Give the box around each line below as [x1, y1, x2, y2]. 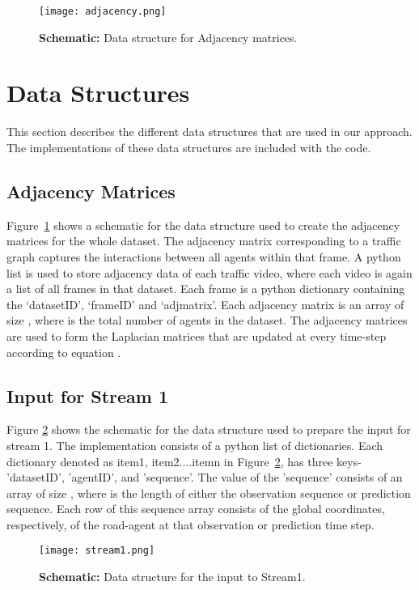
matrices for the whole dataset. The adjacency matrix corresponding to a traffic [6, 232, 401, 249]
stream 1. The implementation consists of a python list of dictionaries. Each [6, 436, 383, 453]
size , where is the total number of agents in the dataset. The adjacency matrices [6, 312, 408, 329]
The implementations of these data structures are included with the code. [6, 138, 371, 155]
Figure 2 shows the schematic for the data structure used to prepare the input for [6, 421, 411, 438]
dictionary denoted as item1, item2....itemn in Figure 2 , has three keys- [6, 452, 362, 469]
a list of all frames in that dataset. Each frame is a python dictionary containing [6, 280, 405, 297]
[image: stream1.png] [39, 545, 155, 557]
